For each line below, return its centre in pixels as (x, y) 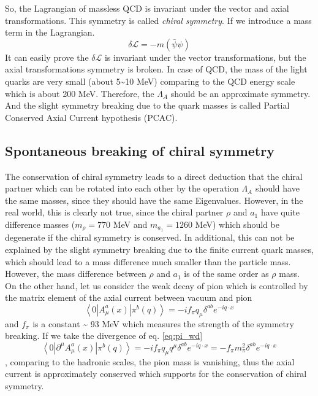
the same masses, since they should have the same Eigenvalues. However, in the (154, 200)
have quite (280, 212)
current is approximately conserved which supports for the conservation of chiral (156, 374)
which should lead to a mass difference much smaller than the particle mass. (148, 261)
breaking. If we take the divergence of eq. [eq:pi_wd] (104, 336)
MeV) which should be (237, 224)
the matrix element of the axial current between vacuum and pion (129, 297)
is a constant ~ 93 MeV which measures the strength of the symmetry (163, 323)
